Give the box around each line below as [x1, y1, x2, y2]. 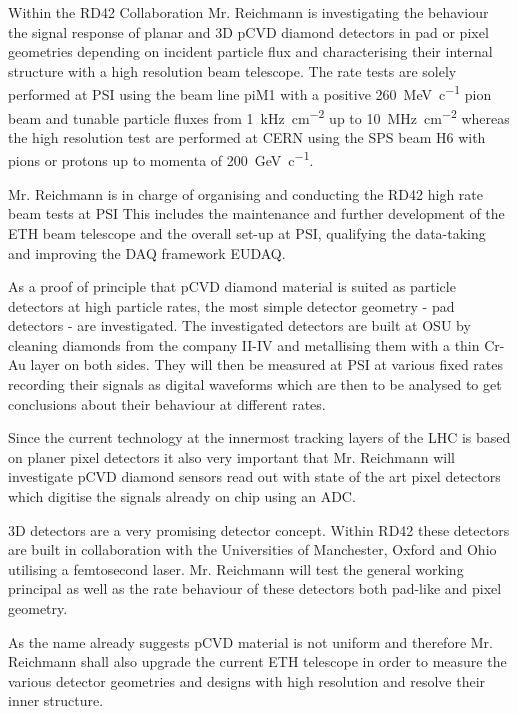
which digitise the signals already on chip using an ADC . [8, 486, 356, 507]
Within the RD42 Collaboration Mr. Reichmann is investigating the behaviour [8, 2, 489, 22]
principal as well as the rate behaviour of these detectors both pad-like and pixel [8, 578, 502, 599]
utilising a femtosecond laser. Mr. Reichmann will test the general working [8, 558, 464, 579]
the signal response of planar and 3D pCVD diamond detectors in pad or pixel [8, 21, 489, 42]
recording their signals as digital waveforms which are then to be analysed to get [8, 374, 502, 395]
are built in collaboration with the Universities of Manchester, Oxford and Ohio [8, 539, 497, 560]
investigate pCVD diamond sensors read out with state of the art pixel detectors [8, 466, 501, 487]
